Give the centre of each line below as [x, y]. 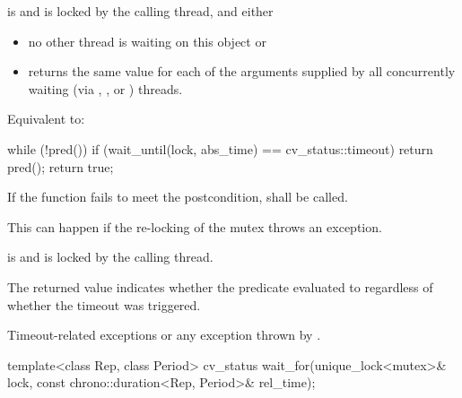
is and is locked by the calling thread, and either [140, 11]
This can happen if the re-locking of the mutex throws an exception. [195, 226]
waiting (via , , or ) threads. [105, 88]
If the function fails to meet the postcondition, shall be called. [178, 197]
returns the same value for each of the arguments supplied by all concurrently [242, 71]
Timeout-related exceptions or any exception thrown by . [164, 335]
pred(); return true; [61, 166]
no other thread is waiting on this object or [147, 41]
